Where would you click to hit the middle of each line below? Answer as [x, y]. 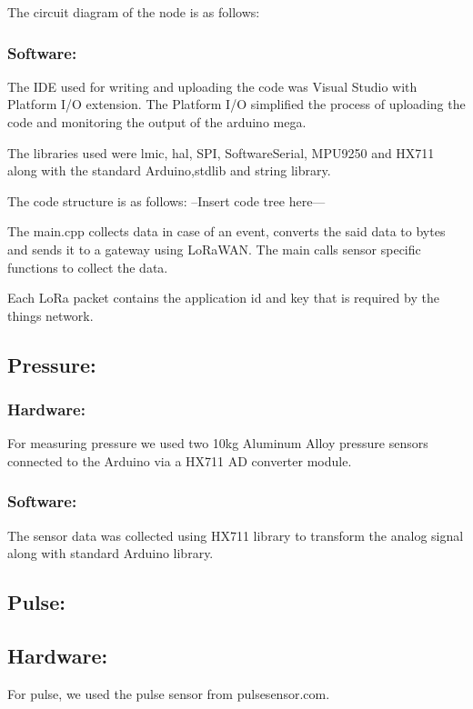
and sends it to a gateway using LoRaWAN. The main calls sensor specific [214, 249]
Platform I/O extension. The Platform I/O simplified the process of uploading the [236, 104]
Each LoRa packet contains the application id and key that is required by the [223, 298]
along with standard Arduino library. [111, 553]
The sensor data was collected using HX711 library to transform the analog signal [236, 535]
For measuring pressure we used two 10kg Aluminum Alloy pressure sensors [218, 443]
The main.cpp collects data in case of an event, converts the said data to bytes [226, 231]
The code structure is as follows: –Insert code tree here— [166, 200]
